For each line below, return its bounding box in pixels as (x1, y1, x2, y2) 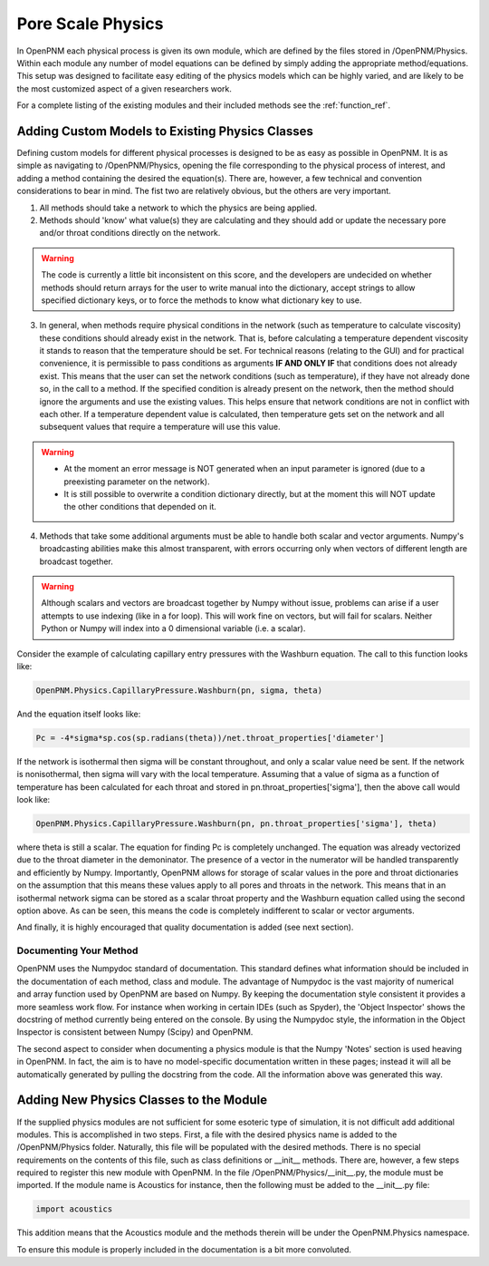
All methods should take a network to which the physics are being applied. (39, 202, 318, 213)
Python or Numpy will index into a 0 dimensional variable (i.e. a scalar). (41, 623, 306, 634)
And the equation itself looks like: (16, 708, 141, 719)
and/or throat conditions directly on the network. (39, 228, 221, 239)
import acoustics (35, 1204, 113, 1214)
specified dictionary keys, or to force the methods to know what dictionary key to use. (41, 295, 362, 306)
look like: (16, 794, 51, 805)
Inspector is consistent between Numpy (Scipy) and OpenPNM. (16, 1027, 254, 1037)
